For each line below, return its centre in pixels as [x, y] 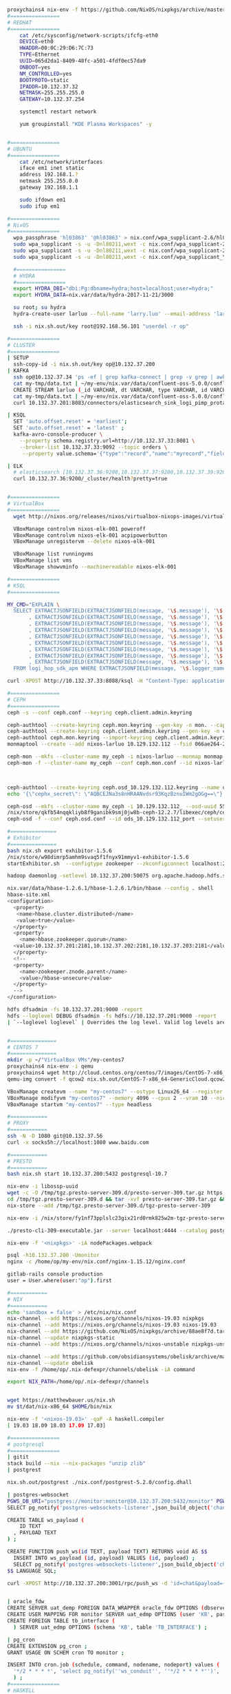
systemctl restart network [58, 112]
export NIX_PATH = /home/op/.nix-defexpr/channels [78, 1382]
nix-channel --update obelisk [51, 1363]
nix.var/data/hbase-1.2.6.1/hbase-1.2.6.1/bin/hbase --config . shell [110, 889]
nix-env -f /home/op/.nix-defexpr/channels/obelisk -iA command [101, 1369]
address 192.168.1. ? [49, 175]
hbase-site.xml [29, 895]
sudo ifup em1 [40, 206]
